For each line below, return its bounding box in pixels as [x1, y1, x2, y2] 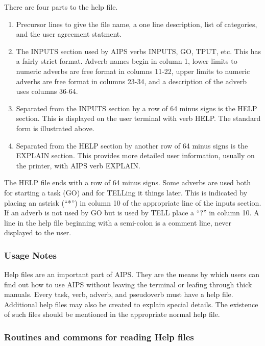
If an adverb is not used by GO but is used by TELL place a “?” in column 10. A [4, 207, 259, 218]
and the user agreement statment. [16, 29, 122, 39]
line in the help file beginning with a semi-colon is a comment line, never [4, 217, 232, 228]
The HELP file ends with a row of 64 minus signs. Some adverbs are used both [4, 177, 251, 188]
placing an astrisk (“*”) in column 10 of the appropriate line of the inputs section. [4, 197, 261, 208]
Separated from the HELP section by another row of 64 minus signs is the [16, 140, 248, 151]
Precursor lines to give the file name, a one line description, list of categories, [16, 18, 257, 29]
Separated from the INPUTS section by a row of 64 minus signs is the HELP [16, 103, 257, 113]
